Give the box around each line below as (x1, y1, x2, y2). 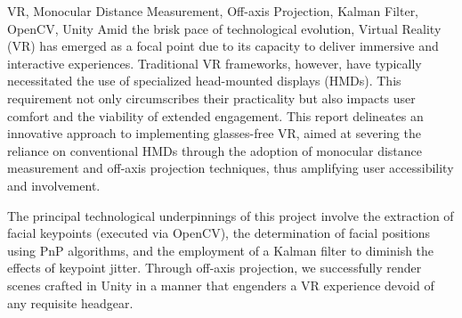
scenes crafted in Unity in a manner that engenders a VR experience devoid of (7, 275, 434, 294)
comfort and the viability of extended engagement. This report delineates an (7, 106, 424, 125)
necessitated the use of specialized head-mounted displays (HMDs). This (7, 71, 401, 90)
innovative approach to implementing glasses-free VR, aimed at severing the (7, 124, 421, 143)
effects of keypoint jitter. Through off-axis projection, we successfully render (7, 258, 422, 277)
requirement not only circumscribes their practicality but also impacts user (7, 88, 416, 107)
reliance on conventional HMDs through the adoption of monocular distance (7, 141, 423, 159)
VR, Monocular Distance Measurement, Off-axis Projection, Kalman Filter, (7, 2, 419, 20)
